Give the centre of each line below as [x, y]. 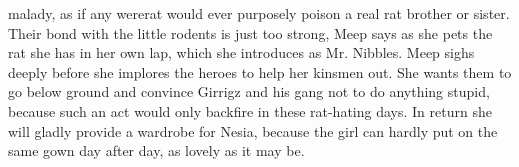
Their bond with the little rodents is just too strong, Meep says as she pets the [250, 32]
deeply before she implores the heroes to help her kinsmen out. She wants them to [260, 71]
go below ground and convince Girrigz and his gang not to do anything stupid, [249, 91]
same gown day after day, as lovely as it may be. [156, 150]
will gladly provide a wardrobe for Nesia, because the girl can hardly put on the [253, 130]
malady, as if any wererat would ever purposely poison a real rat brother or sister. [259, 13]
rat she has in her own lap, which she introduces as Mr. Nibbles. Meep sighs [241, 52]
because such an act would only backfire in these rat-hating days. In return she [250, 110]
